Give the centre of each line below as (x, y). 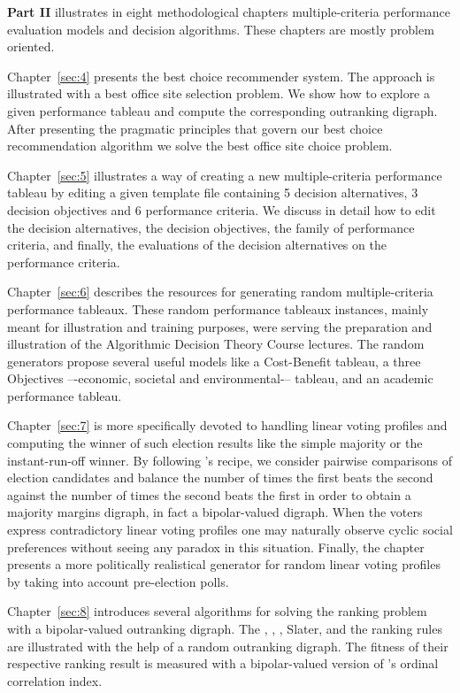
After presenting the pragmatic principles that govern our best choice (195, 128)
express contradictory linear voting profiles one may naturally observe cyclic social (230, 530)
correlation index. (55, 680)
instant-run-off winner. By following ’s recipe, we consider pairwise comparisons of (230, 460)
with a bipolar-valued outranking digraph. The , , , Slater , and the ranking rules (225, 628)
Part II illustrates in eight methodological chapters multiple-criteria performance (229, 12)
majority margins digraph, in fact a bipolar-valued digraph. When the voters (215, 512)
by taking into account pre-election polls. (118, 581)
